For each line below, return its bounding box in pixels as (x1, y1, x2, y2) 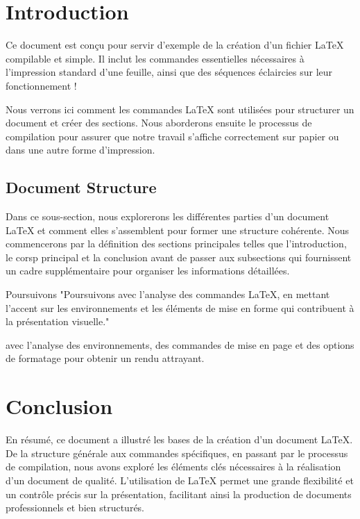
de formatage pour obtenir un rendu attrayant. (6, 351, 205, 365)
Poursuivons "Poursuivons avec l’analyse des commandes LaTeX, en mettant (6, 287, 330, 302)
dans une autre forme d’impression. (6, 142, 155, 157)
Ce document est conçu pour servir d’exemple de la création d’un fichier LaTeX (6, 38, 344, 52)
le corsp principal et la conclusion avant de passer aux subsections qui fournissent (6, 249, 352, 264)
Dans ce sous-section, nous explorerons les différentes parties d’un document (6, 209, 329, 224)
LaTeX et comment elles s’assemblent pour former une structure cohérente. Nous (6, 222, 350, 237)
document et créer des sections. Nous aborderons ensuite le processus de (6, 115, 312, 130)
